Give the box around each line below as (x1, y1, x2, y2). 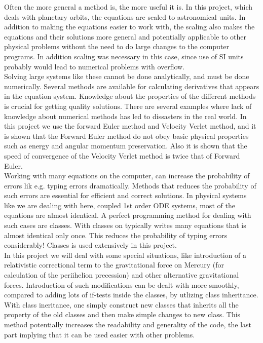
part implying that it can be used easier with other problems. (4, 329, 195, 339)
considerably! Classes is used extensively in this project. (4, 240, 177, 250)
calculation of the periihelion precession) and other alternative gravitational (4, 270, 239, 280)
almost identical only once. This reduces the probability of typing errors (4, 230, 228, 240)
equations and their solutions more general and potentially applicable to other (4, 31, 246, 42)
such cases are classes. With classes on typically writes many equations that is (4, 220, 246, 231)
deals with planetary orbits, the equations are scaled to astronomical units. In (4, 11, 246, 22)
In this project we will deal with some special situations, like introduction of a (4, 249, 247, 260)
